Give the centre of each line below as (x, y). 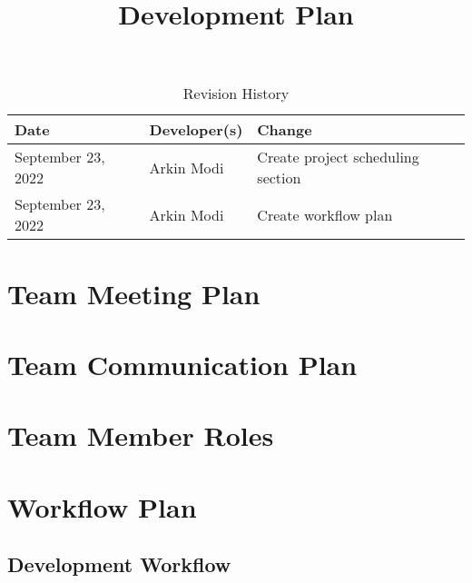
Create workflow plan (325, 214)
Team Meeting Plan (134, 293)
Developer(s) (196, 130)
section (279, 178)
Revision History (236, 94)
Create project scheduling (338, 157)
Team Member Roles (141, 435)
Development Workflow (119, 564)
